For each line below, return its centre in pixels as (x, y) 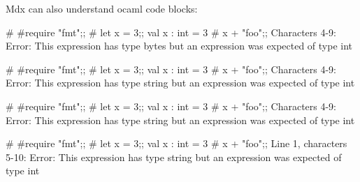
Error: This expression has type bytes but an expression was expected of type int (179, 46)
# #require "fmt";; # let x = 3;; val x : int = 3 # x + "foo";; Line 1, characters (177, 143)
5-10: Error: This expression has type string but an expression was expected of (174, 157)
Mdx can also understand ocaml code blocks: (102, 8)
